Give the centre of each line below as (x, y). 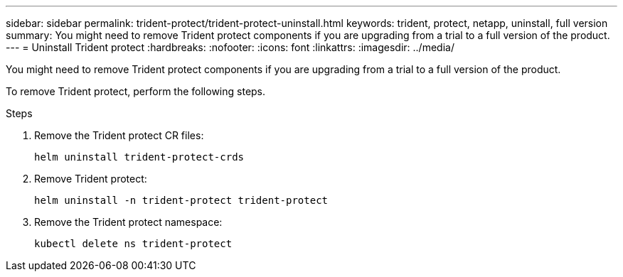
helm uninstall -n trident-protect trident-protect (181, 200)
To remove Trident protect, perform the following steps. (136, 91)
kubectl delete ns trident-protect (133, 244)
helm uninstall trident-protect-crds (139, 157)
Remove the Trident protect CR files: (119, 135)
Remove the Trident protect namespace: (128, 222)
